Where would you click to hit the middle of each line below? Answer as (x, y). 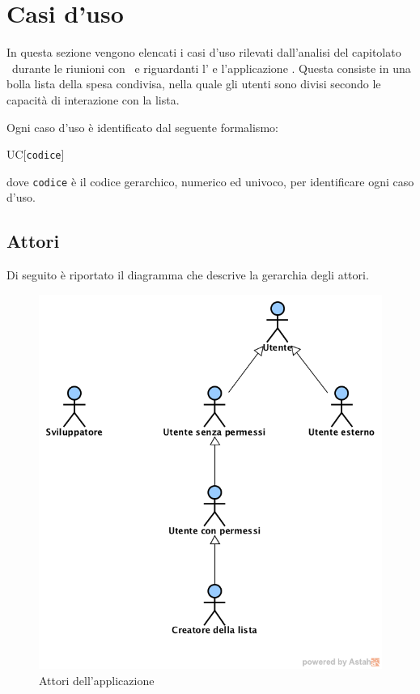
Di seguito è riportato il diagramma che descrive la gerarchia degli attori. (188, 275)
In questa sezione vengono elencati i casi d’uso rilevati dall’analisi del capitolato (204, 52)
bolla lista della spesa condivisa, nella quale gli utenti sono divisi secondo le (194, 84)
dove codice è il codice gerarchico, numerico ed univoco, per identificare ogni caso (210, 181)
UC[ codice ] (36, 154)
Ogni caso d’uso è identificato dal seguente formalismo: (142, 127)
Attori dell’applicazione (97, 680)
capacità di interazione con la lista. (93, 99)
